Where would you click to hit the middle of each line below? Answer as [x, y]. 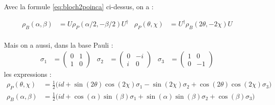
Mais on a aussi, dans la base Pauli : [59, 44]
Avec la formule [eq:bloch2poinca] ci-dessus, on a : [79, 6]
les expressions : [28, 74]
